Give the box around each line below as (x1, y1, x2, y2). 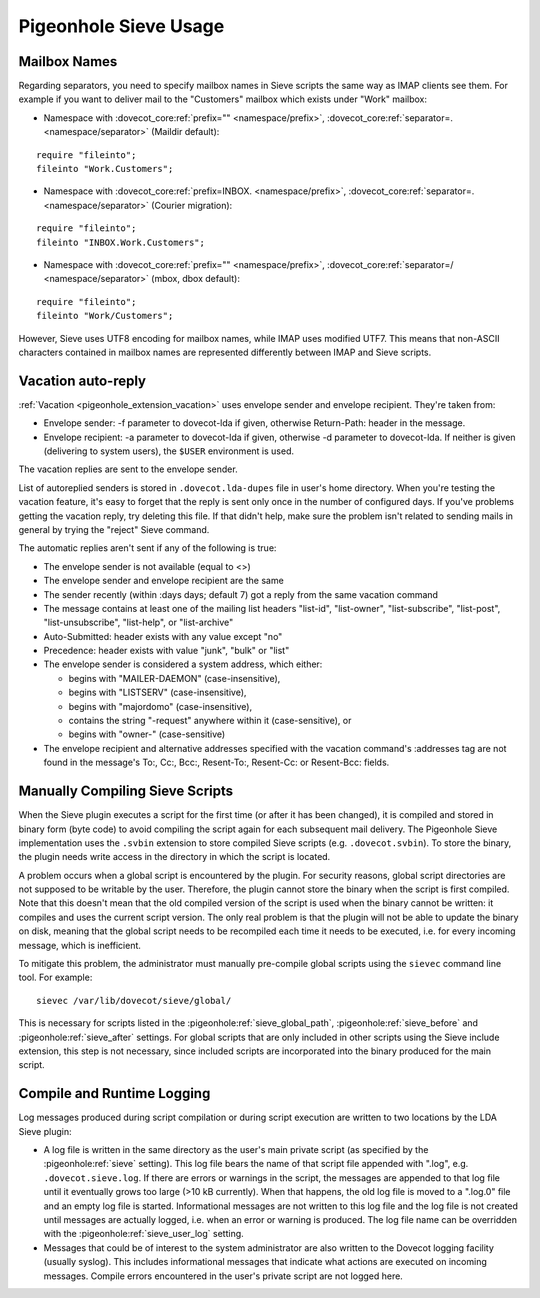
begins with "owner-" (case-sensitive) (68, 728, 226, 740)
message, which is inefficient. (18, 939, 142, 951)
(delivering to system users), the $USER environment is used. (43, 445, 295, 457)
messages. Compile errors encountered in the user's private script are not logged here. (43, 1270, 404, 1282)
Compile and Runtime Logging (18, 1085, 211, 1102)
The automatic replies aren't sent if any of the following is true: (18, 542, 277, 554)
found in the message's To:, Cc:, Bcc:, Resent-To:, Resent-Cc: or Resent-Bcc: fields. (43, 756, 390, 769)
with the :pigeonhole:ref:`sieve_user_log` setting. (43, 1228, 244, 1240)
